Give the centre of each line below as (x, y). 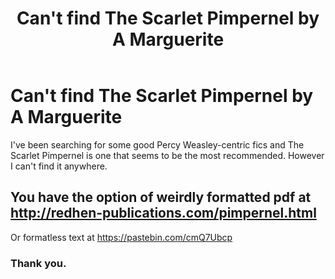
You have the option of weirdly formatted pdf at (161, 197)
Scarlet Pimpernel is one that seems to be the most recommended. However (167, 155)
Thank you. (38, 263)
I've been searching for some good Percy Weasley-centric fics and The (157, 144)
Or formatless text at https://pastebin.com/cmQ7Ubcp (121, 237)
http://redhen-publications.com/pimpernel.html (163, 213)
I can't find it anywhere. (59, 166)
